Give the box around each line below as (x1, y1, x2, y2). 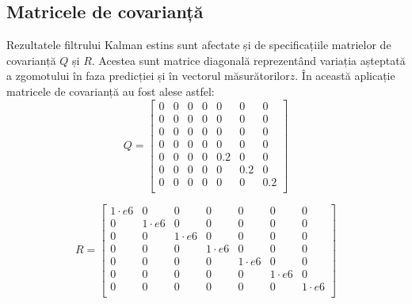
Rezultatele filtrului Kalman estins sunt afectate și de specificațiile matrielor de (6, 36, 391, 53)
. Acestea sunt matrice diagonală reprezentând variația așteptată (91, 51, 406, 68)
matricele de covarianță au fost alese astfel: (6, 82, 215, 99)
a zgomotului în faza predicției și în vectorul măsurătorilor (6, 67, 290, 84)
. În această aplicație (295, 67, 395, 84)
